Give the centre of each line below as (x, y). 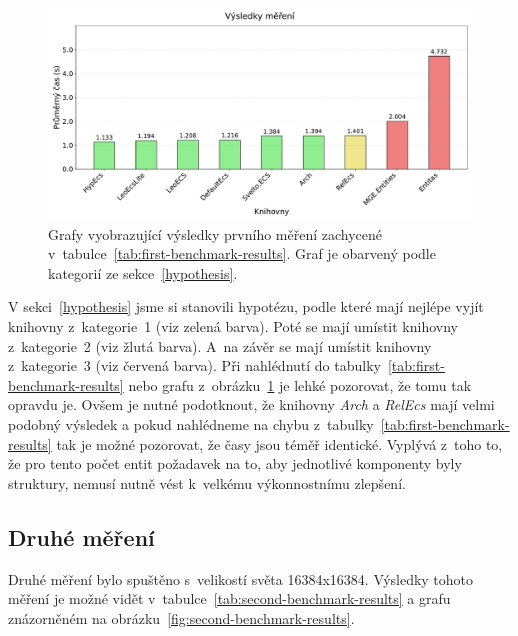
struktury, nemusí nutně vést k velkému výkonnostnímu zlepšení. (207, 482)
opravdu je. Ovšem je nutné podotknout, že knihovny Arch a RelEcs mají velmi (251, 404)
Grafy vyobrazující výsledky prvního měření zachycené (215, 233)
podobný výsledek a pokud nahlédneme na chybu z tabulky (191, 423)
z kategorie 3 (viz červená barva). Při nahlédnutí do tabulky (194, 365)
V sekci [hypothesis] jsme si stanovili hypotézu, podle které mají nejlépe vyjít (246, 306)
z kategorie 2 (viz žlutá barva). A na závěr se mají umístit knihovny (220, 345)
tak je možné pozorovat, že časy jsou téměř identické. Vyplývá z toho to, (279, 443)
